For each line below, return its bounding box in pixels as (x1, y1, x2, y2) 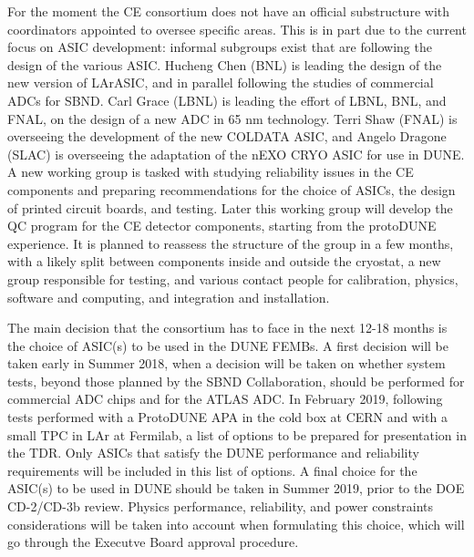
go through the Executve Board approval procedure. (7, 532, 299, 552)
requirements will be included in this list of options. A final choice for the (7, 460, 417, 480)
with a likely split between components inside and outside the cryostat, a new (7, 252, 441, 271)
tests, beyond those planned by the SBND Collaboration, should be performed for (7, 371, 465, 390)
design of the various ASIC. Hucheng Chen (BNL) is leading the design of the (7, 55, 442, 74)
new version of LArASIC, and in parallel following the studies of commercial (7, 73, 434, 92)
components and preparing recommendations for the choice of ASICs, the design (7, 180, 456, 199)
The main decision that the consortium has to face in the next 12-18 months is (7, 318, 448, 337)
